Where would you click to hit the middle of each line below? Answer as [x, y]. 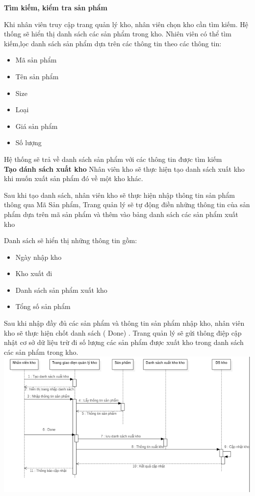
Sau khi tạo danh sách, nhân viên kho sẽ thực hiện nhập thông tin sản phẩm [119, 195]
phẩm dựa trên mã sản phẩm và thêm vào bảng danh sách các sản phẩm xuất [121, 214]
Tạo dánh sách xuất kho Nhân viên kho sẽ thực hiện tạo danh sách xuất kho [124, 169]
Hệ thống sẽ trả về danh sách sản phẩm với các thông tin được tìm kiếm [113, 159]
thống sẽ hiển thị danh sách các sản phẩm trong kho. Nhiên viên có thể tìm [118, 34]
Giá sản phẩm [37, 126]
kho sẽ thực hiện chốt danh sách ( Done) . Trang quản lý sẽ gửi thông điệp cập [123, 332]
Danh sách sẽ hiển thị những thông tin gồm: [71, 240]
